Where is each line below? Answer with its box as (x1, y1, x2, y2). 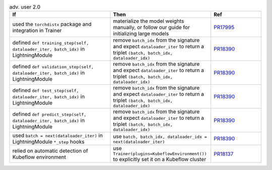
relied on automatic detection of (12, 147, 88, 154)
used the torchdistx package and (12, 21, 92, 28)
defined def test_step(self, (12, 87, 79, 94)
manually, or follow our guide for (113, 24, 190, 31)
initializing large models (113, 30, 169, 37)
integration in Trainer (12, 27, 62, 34)
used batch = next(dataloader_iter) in (12, 132, 103, 139)
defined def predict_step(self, (12, 110, 87, 117)
